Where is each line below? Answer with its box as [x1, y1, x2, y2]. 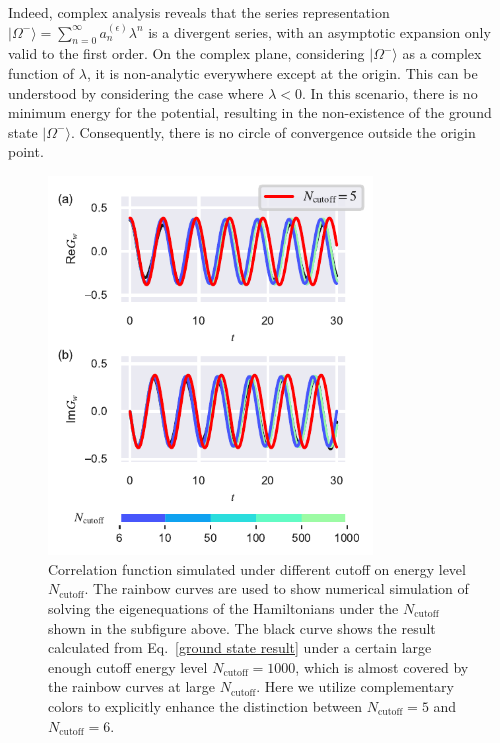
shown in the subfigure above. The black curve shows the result [48, 617, 436, 638]
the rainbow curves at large [48, 676, 216, 697]
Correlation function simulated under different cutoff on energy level [48, 558, 466, 579]
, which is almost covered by [295, 656, 469, 677]
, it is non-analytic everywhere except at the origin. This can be [86, 62, 478, 83]
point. [8, 141, 44, 162]
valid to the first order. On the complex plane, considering [8, 43, 365, 64]
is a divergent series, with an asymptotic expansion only [148, 21, 491, 42]
